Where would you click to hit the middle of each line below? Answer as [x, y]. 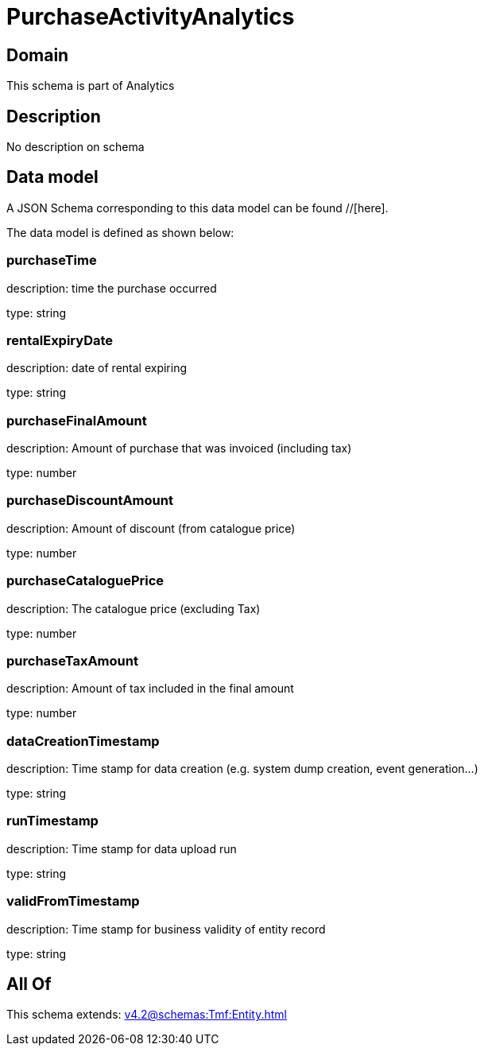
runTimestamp [52, 821]
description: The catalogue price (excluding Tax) [134, 608]
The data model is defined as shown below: [120, 232]
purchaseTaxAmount [72, 660]
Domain [38, 55]
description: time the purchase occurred [112, 288]
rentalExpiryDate [60, 340]
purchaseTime [52, 260]
